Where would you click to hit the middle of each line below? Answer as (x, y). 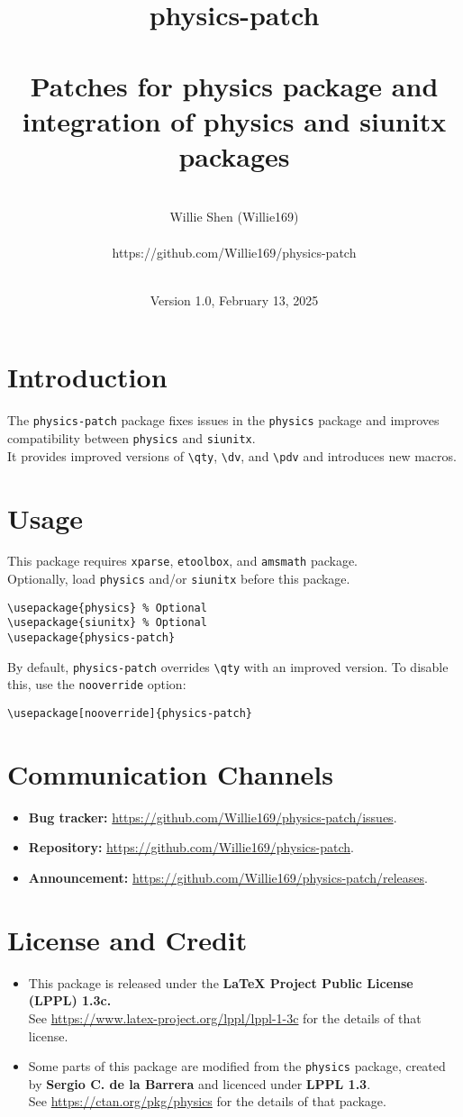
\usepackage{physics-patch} (91, 638)
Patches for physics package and (234, 85)
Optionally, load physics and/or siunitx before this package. (179, 579)
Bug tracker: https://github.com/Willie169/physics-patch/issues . (213, 817)
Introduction (87, 377)
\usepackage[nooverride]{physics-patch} (130, 714)
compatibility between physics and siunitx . (132, 438)
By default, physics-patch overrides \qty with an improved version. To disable (228, 666)
